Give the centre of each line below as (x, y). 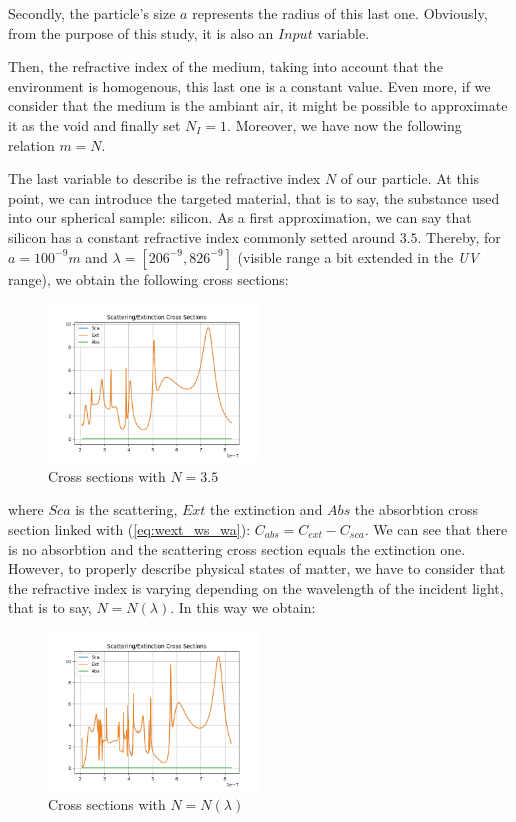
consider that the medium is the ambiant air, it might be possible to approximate (258, 105)
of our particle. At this (410, 178)
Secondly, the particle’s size (92, 13)
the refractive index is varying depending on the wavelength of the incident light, (256, 587)
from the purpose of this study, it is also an (141, 32)
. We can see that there (436, 528)
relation (31, 144)
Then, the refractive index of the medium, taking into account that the (225, 66)
